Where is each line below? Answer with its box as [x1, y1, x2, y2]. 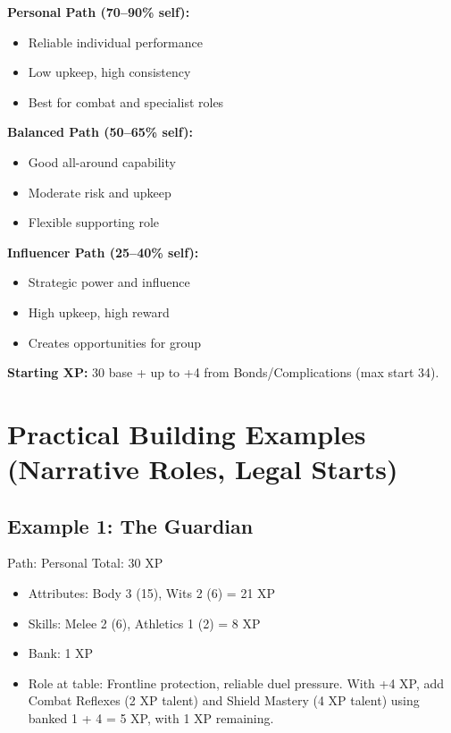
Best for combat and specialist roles [28, 92, 224, 111]
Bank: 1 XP [28, 644, 94, 662]
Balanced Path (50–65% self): [7, 122, 193, 141]
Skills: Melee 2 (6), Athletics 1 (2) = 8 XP [28, 613, 261, 632]
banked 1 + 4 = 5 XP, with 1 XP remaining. [28, 709, 274, 728]
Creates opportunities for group [28, 333, 202, 351]
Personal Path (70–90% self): [7, 3, 190, 21]
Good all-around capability [28, 152, 176, 171]
